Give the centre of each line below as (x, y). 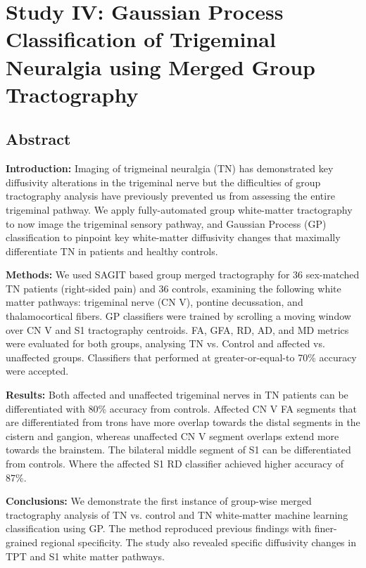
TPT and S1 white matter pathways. (85, 556)
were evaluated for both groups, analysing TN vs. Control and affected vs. (165, 343)
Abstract (38, 139)
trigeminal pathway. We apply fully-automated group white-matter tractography (179, 209)
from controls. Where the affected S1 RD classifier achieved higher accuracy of (175, 464)
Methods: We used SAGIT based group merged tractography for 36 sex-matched (183, 275)
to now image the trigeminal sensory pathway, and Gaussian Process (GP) (166, 223)
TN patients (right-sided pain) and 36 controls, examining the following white (173, 288)
